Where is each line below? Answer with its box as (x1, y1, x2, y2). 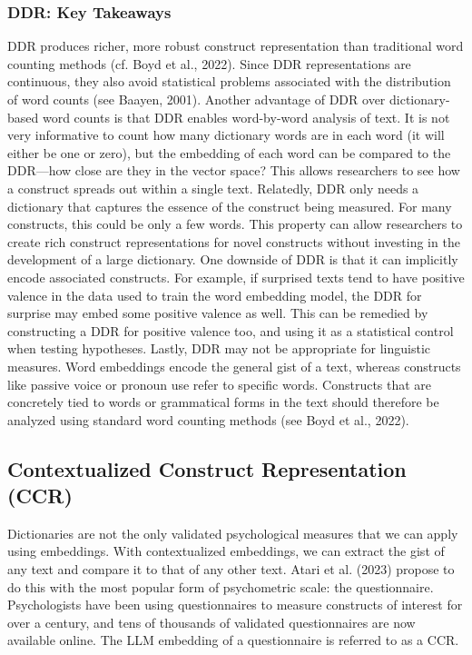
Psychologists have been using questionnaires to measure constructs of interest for (7, 595, 463, 614)
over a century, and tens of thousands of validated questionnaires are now (7, 612, 416, 631)
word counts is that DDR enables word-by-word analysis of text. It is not (42, 107, 450, 126)
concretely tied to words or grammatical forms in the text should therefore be (7, 392, 439, 412)
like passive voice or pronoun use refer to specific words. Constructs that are (7, 374, 432, 393)
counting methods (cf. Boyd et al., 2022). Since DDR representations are (7, 54, 411, 73)
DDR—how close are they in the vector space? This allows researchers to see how (7, 161, 460, 180)
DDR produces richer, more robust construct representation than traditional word (7, 36, 464, 55)
